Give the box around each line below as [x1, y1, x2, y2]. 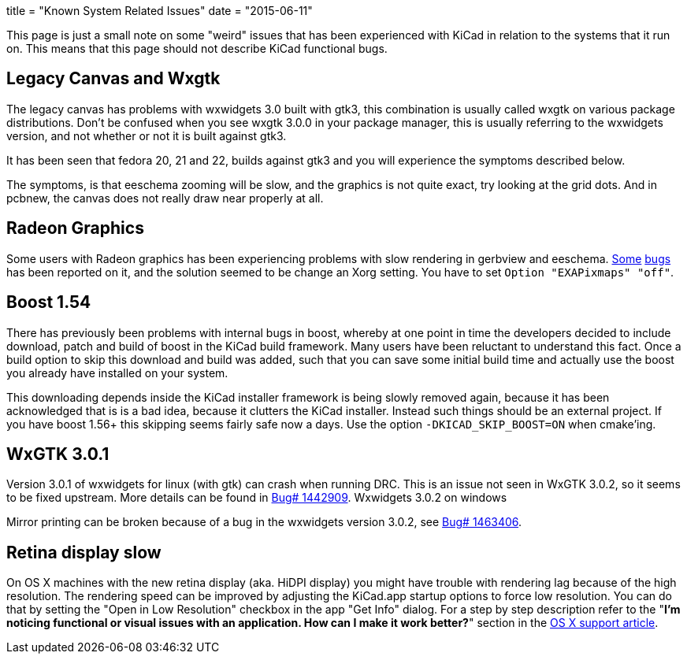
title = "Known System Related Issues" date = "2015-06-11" [6, 4, 313, 17]
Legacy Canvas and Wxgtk [6, 69, 221, 89]
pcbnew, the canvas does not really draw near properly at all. [6, 191, 324, 205]
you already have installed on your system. [6, 365, 228, 380]
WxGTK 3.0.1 [6, 443, 110, 464]
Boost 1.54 [6, 292, 91, 313]
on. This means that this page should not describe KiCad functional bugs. [6, 42, 388, 55]
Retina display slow [6, 542, 162, 562]
